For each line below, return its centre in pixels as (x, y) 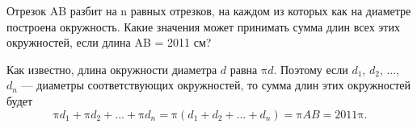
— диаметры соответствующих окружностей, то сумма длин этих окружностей (216, 85)
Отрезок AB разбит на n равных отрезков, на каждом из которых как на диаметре (209, 10)
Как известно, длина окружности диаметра (112, 69)
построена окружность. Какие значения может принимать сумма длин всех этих (203, 26)
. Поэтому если (311, 69)
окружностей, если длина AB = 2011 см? (109, 42)
